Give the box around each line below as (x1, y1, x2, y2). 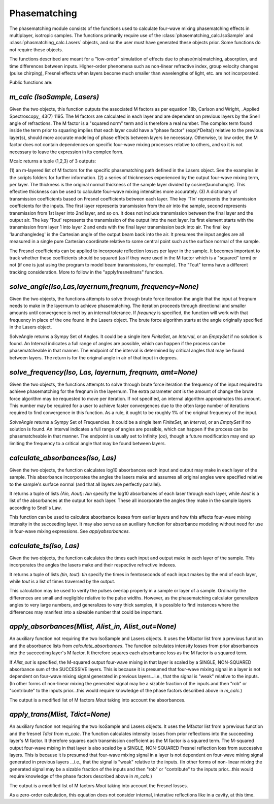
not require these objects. (9, 46, 63, 53)
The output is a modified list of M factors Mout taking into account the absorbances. (9, 697, 186, 703)
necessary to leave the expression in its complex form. (9, 149, 124, 155)
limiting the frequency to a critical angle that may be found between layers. (9, 440, 166, 446)
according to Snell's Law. (9, 505, 62, 511)
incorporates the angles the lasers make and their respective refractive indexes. (9, 562, 177, 568)
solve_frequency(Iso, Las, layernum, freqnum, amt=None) (9, 368, 198, 377)
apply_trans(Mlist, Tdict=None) (9, 710, 111, 719)
